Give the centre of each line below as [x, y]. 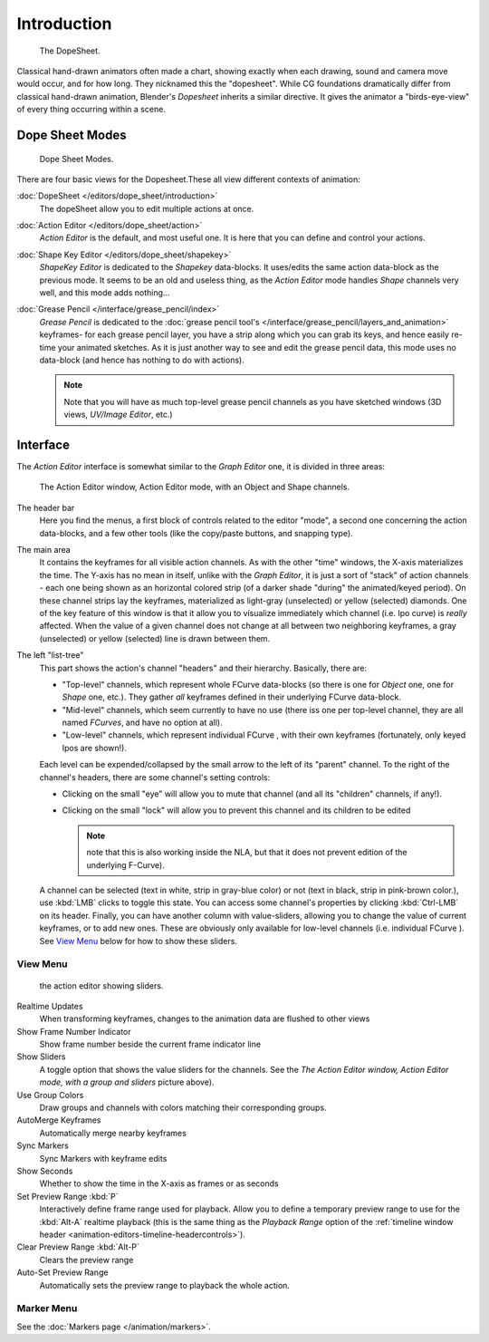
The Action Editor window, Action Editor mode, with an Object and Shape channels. [195, 487]
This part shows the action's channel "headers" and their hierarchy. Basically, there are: [203, 668]
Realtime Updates [50, 1006]
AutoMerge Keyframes [59, 1120]
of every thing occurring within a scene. [91, 110]
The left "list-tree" [50, 655]
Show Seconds [45, 1171]
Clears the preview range [86, 1260]
